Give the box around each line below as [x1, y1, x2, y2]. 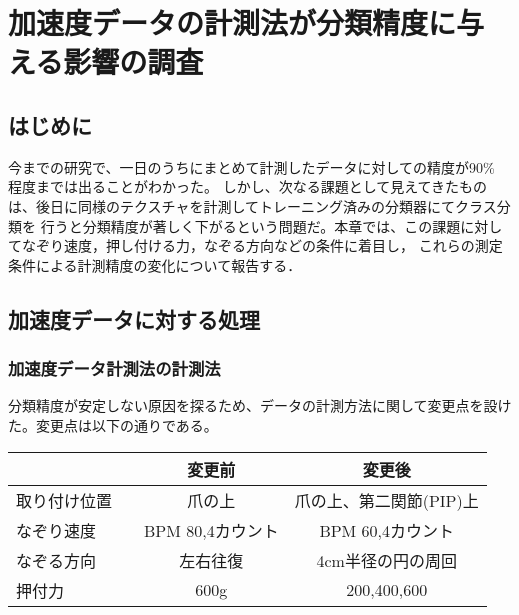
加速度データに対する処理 [8, 303, 260, 334]
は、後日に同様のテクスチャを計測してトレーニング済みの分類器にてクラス [8, 195, 497, 216]
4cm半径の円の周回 [316, 548, 457, 572]
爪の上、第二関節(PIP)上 [294, 488, 479, 512]
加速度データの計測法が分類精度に [8, 2, 457, 43]
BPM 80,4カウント [144, 518, 279, 542]
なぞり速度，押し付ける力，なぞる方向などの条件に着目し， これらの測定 [21, 235, 503, 256]
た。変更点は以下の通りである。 [8, 414, 218, 435]
